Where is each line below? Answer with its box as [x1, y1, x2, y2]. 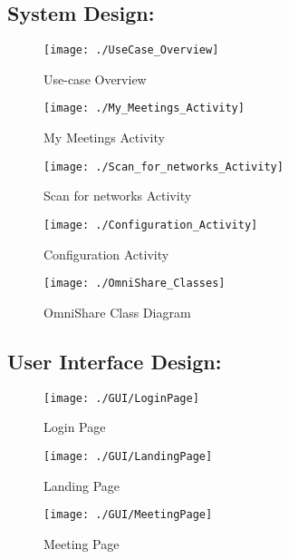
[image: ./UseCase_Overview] [43, 44, 219, 57]
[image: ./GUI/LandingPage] [43, 449, 213, 463]
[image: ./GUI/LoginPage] [43, 391, 199, 405]
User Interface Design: [7, 347, 222, 375]
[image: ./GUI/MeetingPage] [43, 508, 213, 522]
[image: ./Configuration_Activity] [43, 218, 258, 231]
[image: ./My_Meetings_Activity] [43, 102, 245, 115]
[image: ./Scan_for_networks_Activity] [43, 160, 284, 173]
